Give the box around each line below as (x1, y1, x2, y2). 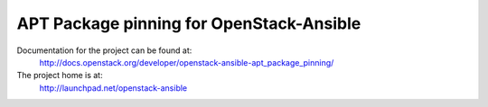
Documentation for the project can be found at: (16, 45, 192, 56)
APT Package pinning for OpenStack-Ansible (16, 13, 361, 33)
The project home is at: (16, 70, 103, 81)
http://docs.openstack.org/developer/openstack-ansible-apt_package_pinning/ (39, 57, 334, 67)
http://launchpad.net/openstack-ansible (39, 82, 188, 94)
